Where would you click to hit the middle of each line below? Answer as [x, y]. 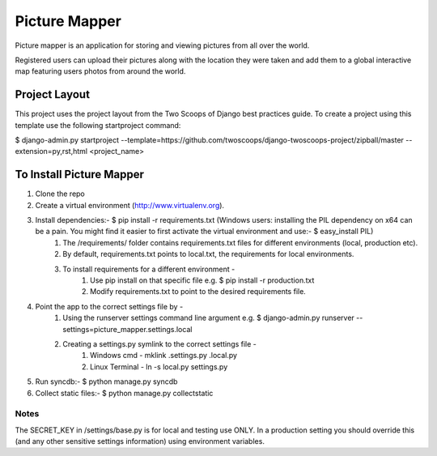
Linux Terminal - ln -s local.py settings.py [159, 367]
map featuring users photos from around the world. [100, 71]
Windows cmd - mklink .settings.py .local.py [164, 356]
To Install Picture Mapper [80, 175]
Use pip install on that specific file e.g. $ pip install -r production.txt [202, 280]
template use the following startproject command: [98, 125]
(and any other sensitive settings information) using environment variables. [140, 441]
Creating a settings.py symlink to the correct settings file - [159, 344]
